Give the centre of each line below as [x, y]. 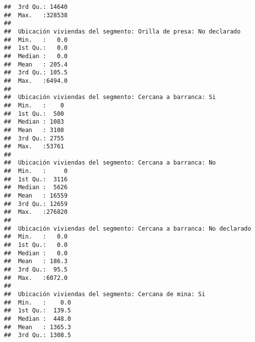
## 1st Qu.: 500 [34, 114]
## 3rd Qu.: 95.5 [36, 270]
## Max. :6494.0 [36, 81]
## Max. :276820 [36, 212]
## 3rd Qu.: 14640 [36, 7]
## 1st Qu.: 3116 [36, 179]
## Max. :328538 [36, 15]
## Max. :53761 [34, 147]
